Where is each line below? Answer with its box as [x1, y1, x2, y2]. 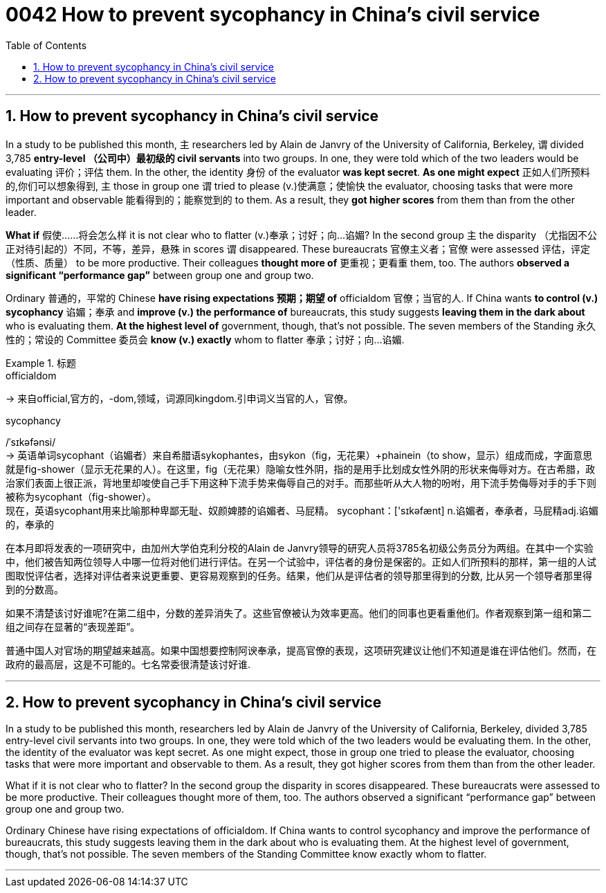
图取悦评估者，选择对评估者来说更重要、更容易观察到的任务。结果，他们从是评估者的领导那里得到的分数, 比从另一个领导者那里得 [6, 569, 592, 581]
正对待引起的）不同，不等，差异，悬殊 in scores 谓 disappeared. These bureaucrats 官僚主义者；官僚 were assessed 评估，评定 [6, 242, 590, 255]
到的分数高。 [6, 583, 64, 595]
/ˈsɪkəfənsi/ [6, 435, 56, 448]
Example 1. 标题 [6, 357, 76, 369]
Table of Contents [6, 39, 87, 51]
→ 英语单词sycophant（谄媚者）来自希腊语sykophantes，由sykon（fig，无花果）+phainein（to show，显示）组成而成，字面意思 [6, 449, 593, 461]
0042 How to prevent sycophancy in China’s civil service [6, 3, 540, 26]
